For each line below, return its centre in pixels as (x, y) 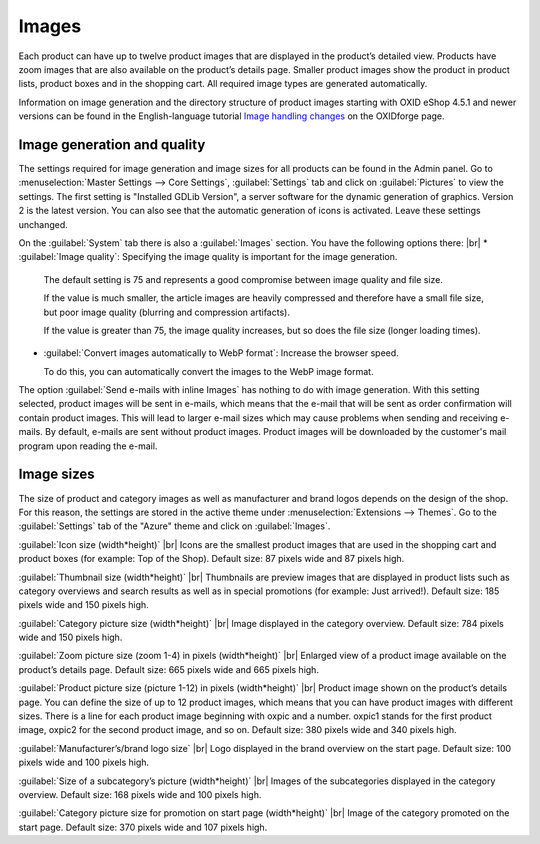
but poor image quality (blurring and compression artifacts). (166, 312)
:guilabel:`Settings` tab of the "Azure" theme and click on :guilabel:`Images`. (174, 526)
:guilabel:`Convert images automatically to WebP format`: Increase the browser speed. (221, 353)
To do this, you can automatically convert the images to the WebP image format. (208, 371)
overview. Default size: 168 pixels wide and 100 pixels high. (140, 794)
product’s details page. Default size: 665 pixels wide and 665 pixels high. (169, 669)
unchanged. (43, 224)
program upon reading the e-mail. (88, 446)
